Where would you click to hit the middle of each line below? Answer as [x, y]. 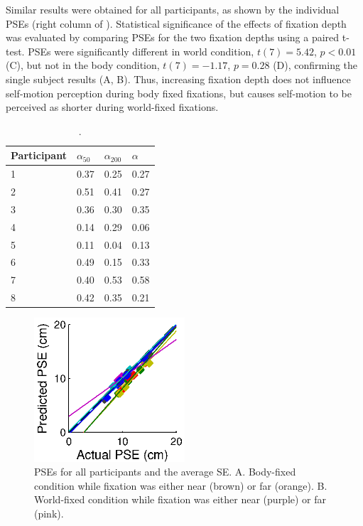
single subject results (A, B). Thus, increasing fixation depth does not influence [178, 79]
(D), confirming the [315, 65]
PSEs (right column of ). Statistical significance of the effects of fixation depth [176, 23]
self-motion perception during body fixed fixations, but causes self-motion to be [179, 93]
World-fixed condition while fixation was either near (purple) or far [180, 499]
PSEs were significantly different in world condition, [141, 51]
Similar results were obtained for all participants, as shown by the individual [173, 9]
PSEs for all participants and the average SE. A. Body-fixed [165, 472]
